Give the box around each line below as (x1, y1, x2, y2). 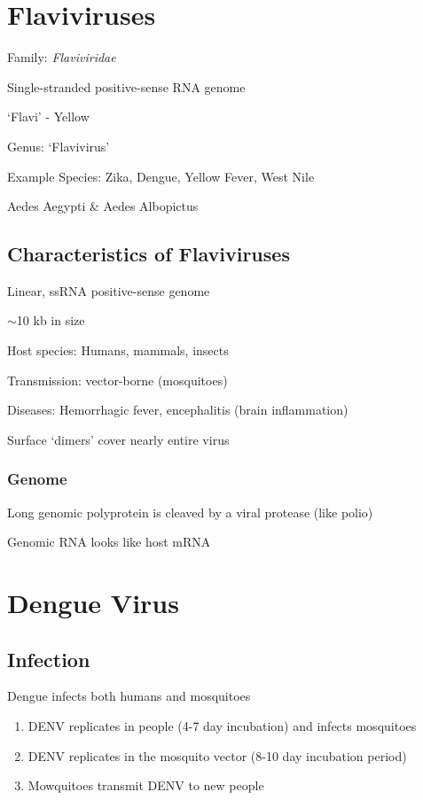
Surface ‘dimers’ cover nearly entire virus (7, 430, 230, 448)
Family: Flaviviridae (7, 48, 116, 66)
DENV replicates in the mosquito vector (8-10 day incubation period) (27, 746, 407, 765)
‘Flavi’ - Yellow (7, 107, 90, 126)
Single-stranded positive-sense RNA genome (7, 77, 246, 96)
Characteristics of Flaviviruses (7, 240, 290, 268)
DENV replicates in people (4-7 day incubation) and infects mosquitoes (27, 717, 417, 735)
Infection (7, 645, 90, 672)
